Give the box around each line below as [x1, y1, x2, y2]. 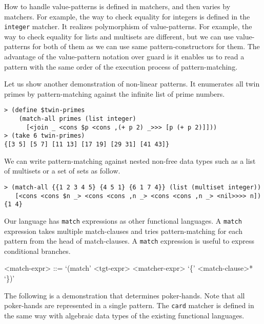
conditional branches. [4, 245, 71, 256]
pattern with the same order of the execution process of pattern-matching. [4, 61, 238, 72]
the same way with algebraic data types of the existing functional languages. [4, 310, 245, 320]
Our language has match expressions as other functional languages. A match [4, 215, 242, 226]
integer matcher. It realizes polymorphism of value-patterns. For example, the [4, 21, 252, 32]
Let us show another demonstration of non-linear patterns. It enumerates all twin [4, 78, 260, 89]
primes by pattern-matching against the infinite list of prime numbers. [4, 88, 225, 99]
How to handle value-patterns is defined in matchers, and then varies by [4, 1, 231, 11]
